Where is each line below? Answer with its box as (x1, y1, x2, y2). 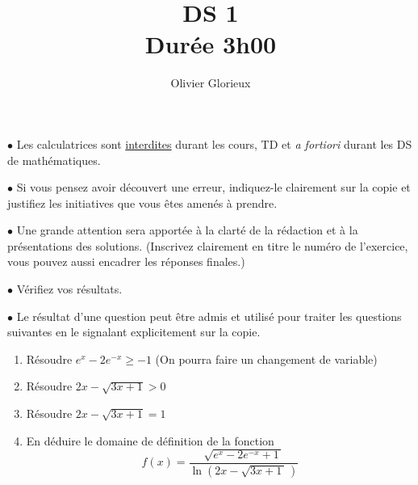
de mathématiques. (7, 151, 101, 168)
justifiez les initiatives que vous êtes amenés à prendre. (7, 194, 278, 211)
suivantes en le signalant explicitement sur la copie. (7, 323, 261, 340)
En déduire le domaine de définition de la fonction (26, 432, 274, 449)
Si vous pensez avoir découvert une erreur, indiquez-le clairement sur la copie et (16, 179, 411, 196)
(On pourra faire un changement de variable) (155, 350, 378, 367)
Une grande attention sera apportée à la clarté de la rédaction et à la (16, 221, 358, 238)
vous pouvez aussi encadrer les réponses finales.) (7, 253, 245, 270)
